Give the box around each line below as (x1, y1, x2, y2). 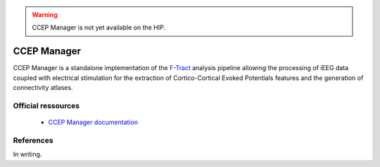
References (13, 135, 53, 145)
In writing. (13, 150, 42, 159)
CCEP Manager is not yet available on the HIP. (32, 23, 165, 32)
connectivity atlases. (13, 83, 73, 92)
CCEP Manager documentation (48, 118, 139, 126)
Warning (32, 11, 58, 19)
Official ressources (13, 100, 80, 110)
